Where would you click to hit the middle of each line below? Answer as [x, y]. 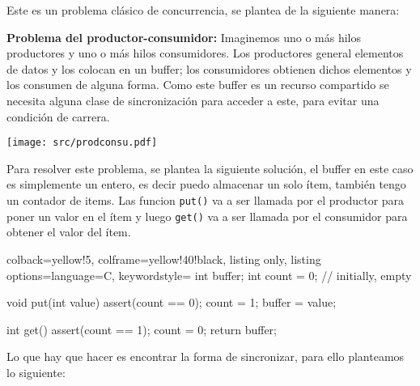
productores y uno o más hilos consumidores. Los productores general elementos [205, 53]
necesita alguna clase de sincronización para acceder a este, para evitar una [193, 100]
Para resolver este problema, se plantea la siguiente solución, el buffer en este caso [210, 168]
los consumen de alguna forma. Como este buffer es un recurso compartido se [198, 85]
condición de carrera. [58, 116]
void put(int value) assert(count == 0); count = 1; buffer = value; [172, 302]
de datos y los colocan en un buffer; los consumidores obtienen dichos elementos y [209, 68]
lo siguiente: [36, 372]
